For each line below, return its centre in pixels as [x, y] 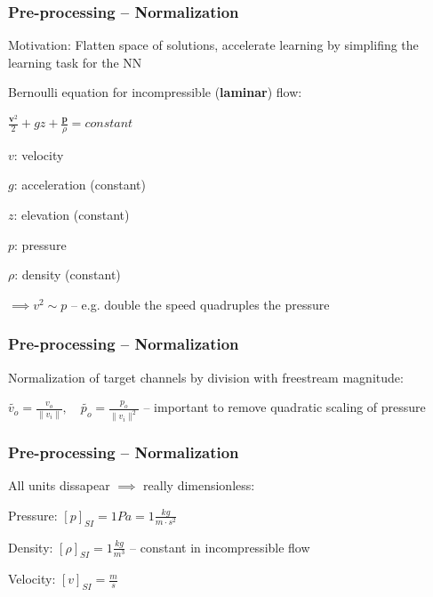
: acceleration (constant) [80, 185]
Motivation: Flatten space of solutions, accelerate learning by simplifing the [213, 45]
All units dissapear [59, 485]
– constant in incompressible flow [220, 547]
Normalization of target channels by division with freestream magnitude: [206, 377]
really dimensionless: [199, 485]
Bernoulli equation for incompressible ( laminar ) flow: [155, 92]
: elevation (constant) [72, 215]
